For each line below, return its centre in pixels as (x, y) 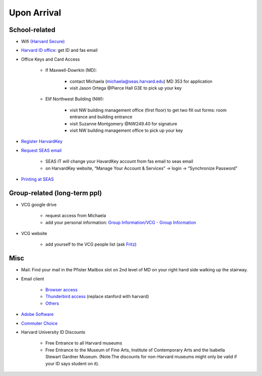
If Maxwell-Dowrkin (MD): (71, 70)
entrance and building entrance (101, 117)
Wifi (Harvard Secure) (43, 42)
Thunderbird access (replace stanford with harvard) (97, 297)
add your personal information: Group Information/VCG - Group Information (121, 222)
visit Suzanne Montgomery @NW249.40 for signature (123, 124)
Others (52, 303)
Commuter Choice (39, 323)
